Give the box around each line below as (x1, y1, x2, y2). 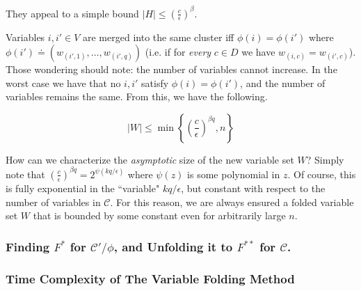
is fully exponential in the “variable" (6, 180, 160, 195)
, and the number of (240, 75, 326, 90)
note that (6, 166, 45, 181)
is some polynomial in (187, 166, 280, 181)
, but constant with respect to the (181, 180, 326, 195)
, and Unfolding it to (113, 237, 233, 255)
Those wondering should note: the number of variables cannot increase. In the (6, 62, 337, 77)
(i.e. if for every (145, 45, 211, 59)
